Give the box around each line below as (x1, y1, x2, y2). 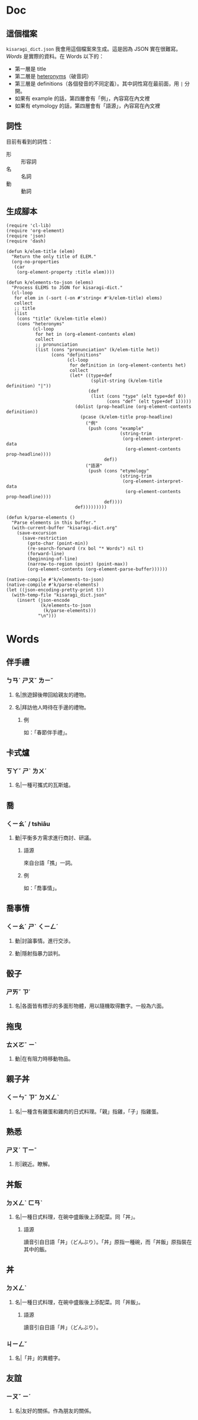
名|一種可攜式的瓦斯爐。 (14, 782, 74, 789)
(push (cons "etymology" (87, 468, 150, 474)
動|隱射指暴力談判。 (14, 949, 64, 957)
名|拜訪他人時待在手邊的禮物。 (14, 703, 90, 711)
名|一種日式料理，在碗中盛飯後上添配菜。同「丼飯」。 (14, 1298, 144, 1305)
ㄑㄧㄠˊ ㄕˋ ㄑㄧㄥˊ (6, 923, 59, 931)
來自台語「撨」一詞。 (23, 859, 76, 866)
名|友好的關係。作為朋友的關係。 (14, 1407, 95, 1414)
